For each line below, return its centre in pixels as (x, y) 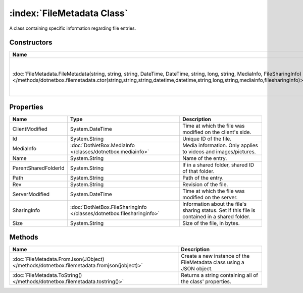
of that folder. (198, 171)
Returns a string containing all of (220, 275)
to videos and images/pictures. (219, 151)
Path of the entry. (203, 178)
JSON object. (197, 269)
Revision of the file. (205, 184)
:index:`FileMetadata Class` (69, 13)
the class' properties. (206, 281)
